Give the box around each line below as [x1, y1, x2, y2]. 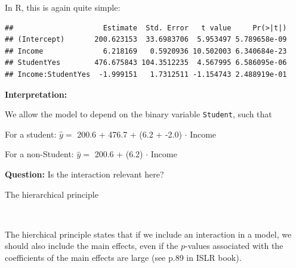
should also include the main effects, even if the [5, 239, 178, 252]
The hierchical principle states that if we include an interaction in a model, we [5, 228, 292, 240]
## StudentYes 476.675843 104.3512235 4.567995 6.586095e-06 [5, 58, 287, 67]
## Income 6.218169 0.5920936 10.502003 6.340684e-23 [5, 46, 287, 55]
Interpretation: [5, 88, 67, 100]
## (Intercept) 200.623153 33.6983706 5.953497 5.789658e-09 [5, 35, 287, 44]
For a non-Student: [5, 148, 74, 160]
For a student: [5, 127, 57, 140]
